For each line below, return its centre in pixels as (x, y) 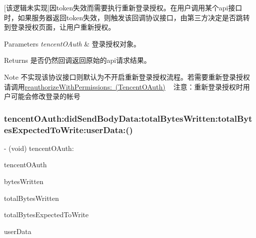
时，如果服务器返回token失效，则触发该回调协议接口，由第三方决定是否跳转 (127, 17)
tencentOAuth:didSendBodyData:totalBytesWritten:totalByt (128, 118)
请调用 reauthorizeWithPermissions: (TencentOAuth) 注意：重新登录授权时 (124, 86)
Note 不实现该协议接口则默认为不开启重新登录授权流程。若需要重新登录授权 (127, 76)
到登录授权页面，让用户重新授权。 (60, 27)
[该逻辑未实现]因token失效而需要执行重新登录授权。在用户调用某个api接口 (123, 7)
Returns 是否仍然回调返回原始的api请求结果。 (77, 60)
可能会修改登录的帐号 (45, 96)
